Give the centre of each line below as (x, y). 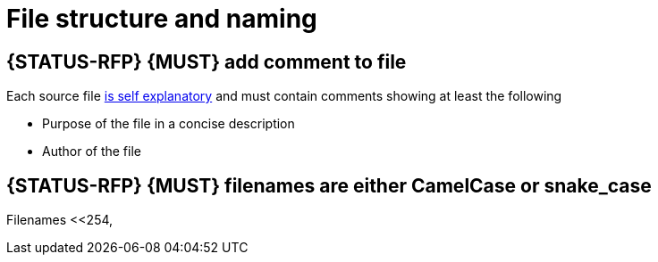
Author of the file (92, 151)
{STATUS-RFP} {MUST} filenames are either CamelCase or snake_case (329, 185)
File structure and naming (162, 19)
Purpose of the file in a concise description (169, 124)
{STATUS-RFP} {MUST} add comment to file (207, 61)
